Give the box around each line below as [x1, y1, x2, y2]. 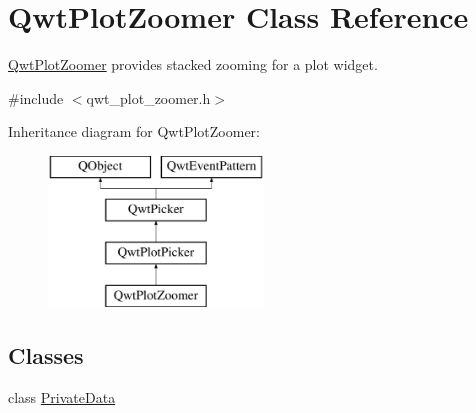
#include [8, 87, 64, 108]
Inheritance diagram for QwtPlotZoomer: [8, 121, 260, 142]
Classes [8, 340, 84, 371]
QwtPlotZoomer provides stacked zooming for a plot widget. [8, 54, 378, 75]
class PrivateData [8, 386, 116, 407]
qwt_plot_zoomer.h [86, 87, 211, 108]
